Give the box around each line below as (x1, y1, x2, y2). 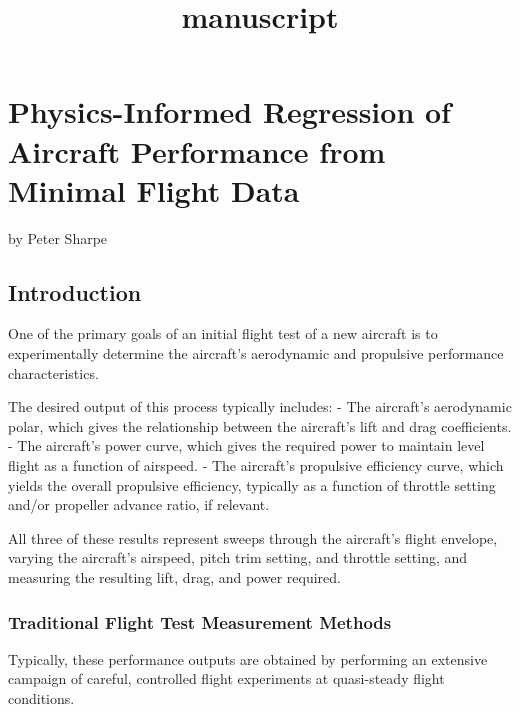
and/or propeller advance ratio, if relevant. (8, 494, 270, 515)
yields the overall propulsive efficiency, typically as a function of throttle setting (8, 474, 496, 495)
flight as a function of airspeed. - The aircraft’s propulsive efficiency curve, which (8, 455, 504, 476)
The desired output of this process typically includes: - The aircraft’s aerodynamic (8, 396, 512, 417)
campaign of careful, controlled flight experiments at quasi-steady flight (8, 668, 445, 689)
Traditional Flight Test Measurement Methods (8, 609, 392, 634)
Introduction (8, 276, 142, 307)
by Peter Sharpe (8, 227, 108, 248)
